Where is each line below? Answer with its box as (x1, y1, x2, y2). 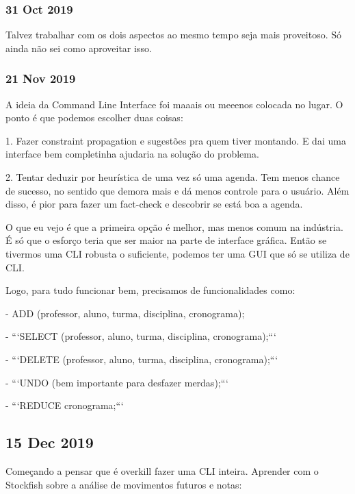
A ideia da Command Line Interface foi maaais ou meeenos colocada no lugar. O (5, 97, 343, 111)
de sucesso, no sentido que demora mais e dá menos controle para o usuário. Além (5, 183, 350, 197)
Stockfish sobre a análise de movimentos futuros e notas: (5, 477, 242, 491)
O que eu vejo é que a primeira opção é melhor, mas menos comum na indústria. (5, 219, 343, 234)
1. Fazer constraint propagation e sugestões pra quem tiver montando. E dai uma (5, 133, 346, 147)
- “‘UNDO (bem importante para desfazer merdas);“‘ (5, 375, 229, 389)
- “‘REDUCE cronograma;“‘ (5, 398, 124, 412)
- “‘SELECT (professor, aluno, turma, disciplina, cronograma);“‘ (5, 329, 276, 343)
